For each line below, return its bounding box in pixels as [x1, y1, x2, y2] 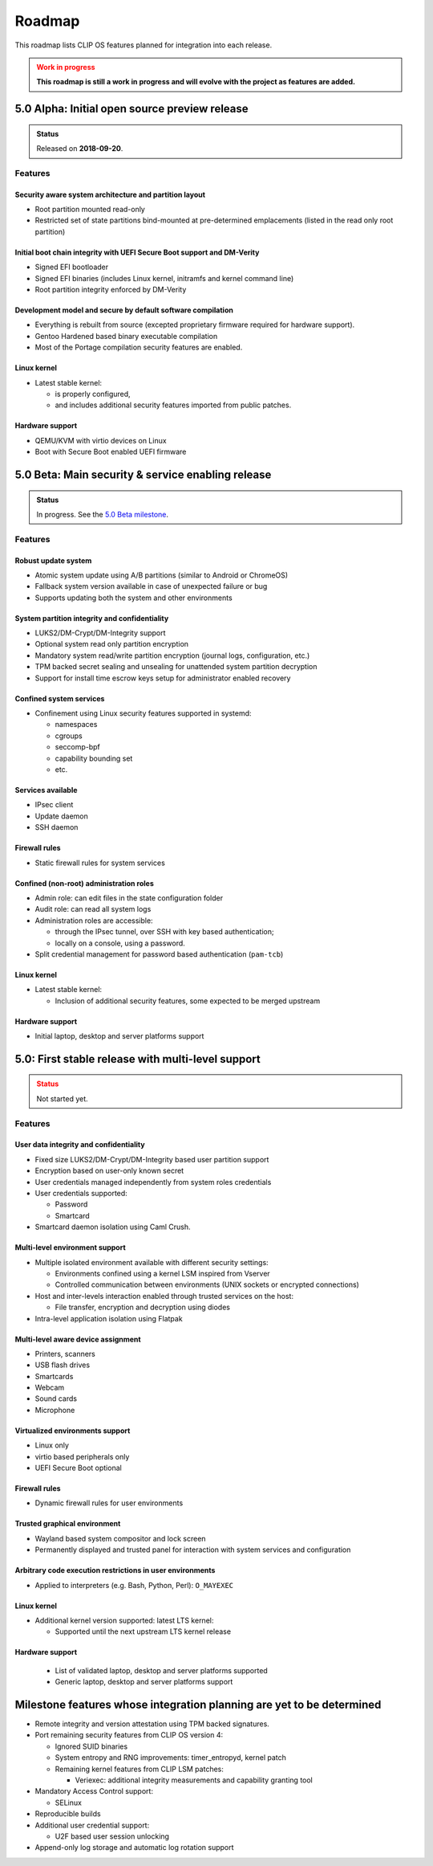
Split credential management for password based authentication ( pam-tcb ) [34, 949, 284, 959]
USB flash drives [34, 1360, 91, 1370]
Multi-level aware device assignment [14, 1334, 141, 1344]
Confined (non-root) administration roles [14, 878, 154, 888]
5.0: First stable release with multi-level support [14, 1052, 261, 1066]
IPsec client [34, 800, 74, 810]
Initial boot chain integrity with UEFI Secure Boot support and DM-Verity [14, 247, 260, 257]
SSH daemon [34, 823, 79, 832]
